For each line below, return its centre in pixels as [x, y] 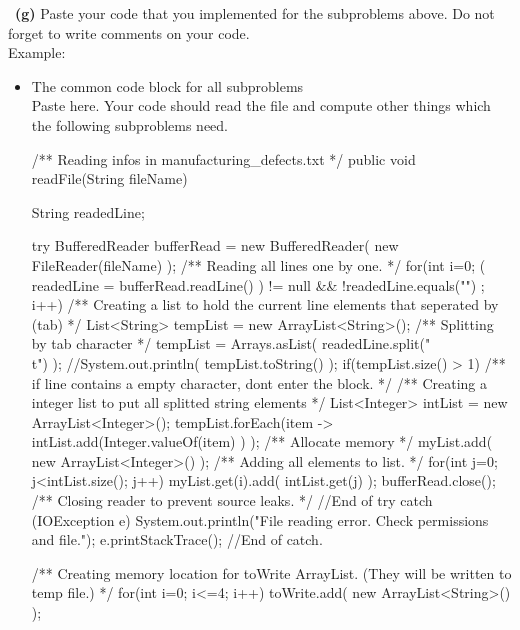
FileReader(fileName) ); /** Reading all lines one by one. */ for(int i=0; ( [258, 264]
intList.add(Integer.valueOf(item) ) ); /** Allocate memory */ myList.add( [262, 441]
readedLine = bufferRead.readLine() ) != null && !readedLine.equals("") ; [258, 284]
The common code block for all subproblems [167, 85]
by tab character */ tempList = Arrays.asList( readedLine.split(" [231, 343]
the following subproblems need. [130, 124]
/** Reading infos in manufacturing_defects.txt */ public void [223, 158]
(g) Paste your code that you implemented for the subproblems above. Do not [255, 13]
